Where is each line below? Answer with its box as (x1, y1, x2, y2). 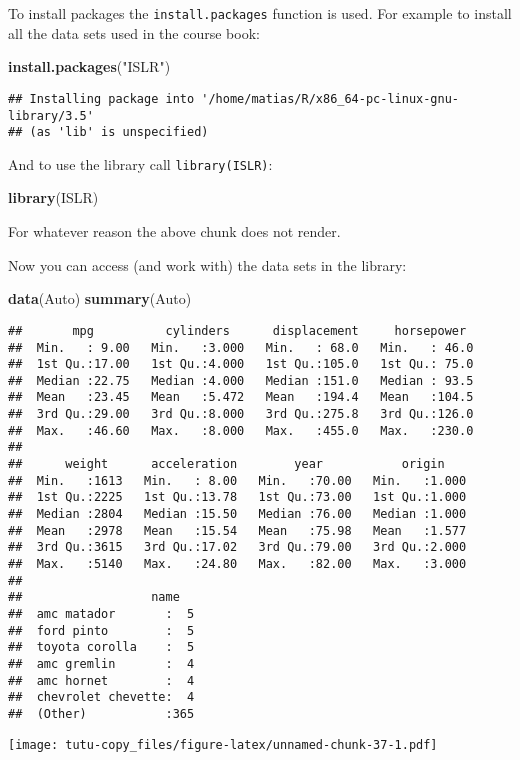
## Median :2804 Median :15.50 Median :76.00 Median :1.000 (8, 507, 467, 522)
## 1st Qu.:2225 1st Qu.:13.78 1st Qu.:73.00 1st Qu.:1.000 (8, 490, 467, 505)
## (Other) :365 (8, 706, 195, 721)
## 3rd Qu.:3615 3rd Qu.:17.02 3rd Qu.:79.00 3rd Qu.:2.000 (8, 540, 467, 555)
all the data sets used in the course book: (8, 22, 260, 43)
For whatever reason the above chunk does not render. (8, 221, 341, 242)
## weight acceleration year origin (8, 457, 445, 472)
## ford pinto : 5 (8, 623, 195, 638)
